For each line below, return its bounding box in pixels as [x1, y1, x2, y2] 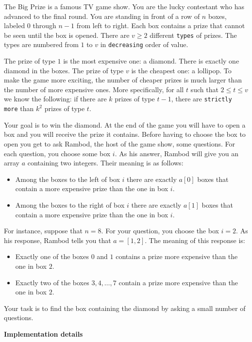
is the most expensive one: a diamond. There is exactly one [63, 56, 239, 66]
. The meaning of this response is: [145, 235, 245, 245]
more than [4, 103, 34, 114]
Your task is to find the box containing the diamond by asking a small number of [4, 303, 246, 313]
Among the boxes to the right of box [15, 199, 125, 210]
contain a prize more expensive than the [118, 277, 238, 287]
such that [190, 84, 218, 94]
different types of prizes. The [150, 30, 237, 40]
